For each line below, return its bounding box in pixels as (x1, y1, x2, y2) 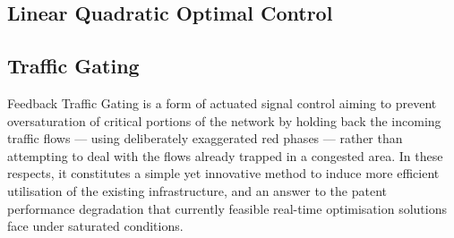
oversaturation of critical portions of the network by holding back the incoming (7, 111, 441, 130)
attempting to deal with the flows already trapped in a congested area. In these (7, 146, 443, 165)
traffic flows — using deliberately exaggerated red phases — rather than (7, 129, 403, 148)
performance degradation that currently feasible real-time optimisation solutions (7, 199, 447, 217)
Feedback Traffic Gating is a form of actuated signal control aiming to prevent (7, 93, 437, 112)
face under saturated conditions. (7, 217, 184, 235)
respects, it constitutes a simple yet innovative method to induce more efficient (7, 164, 440, 183)
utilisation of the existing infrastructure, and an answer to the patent (7, 181, 388, 200)
